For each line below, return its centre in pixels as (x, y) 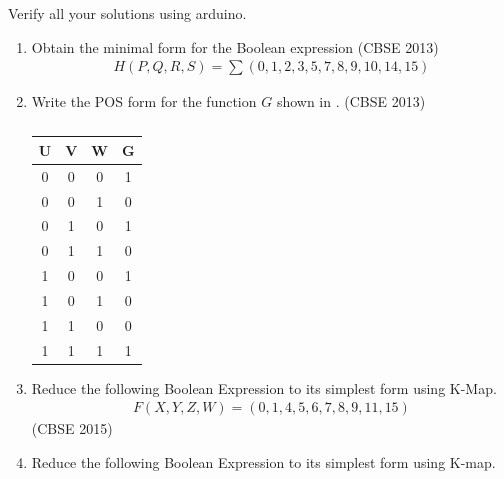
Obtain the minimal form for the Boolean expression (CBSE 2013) (235, 46)
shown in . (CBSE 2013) (351, 101)
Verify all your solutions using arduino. (127, 13)
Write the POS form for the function (144, 101)
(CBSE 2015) (72, 428)
